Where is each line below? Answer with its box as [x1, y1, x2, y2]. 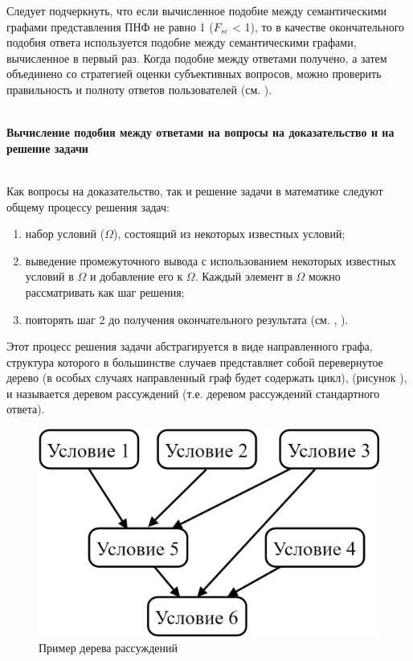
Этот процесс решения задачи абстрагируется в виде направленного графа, [6, 338, 373, 355]
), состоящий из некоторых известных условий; [113, 225, 346, 242]
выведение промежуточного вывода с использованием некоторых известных [25, 252, 396, 269]
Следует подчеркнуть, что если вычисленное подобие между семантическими [6, 2, 387, 18]
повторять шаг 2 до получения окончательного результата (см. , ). [25, 310, 349, 327]
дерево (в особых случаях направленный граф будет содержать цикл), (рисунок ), [6, 369, 407, 386]
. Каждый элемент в [194, 268, 292, 285]
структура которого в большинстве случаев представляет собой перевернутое [6, 353, 383, 370]
